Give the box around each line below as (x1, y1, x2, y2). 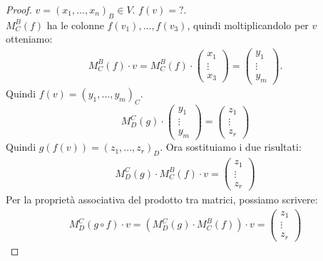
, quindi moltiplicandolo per (187, 17, 309, 32)
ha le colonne (46, 17, 104, 32)
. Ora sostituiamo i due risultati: (160, 139, 302, 154)
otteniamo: (6, 31, 53, 46)
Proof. (6, 2, 32, 16)
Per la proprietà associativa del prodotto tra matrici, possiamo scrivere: (6, 192, 318, 207)
